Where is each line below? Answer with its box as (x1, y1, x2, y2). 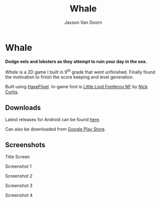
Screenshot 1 (5, 163, 32, 169)
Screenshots (5, 140, 46, 149)
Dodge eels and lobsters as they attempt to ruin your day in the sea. (5, 58, 147, 65)
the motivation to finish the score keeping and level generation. (5, 74, 134, 80)
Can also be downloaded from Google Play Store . (5, 126, 106, 132)
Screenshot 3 (5, 182, 33, 189)
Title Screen (5, 153, 30, 159)
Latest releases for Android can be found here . (5, 117, 101, 123)
